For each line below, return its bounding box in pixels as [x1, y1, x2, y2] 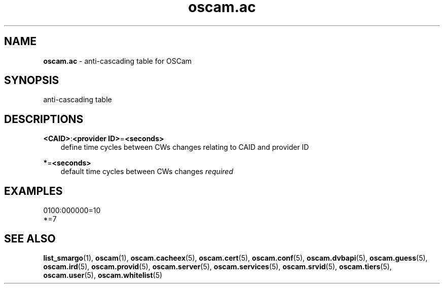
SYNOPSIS [4, 74, 59, 87]
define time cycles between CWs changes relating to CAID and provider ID [60, 143, 309, 152]
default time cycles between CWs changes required [60, 167, 233, 176]
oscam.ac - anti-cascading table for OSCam [43, 56, 192, 65]
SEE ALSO [4, 232, 56, 245]
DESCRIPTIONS [4, 112, 84, 126]
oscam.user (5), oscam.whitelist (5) [43, 270, 163, 279]
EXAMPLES [4, 184, 63, 197]
